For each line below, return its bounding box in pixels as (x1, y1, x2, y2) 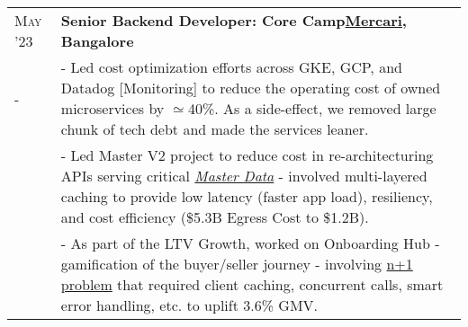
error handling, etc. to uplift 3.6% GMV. (60, 295, 319, 315)
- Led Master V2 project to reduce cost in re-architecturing (60, 145, 434, 165)
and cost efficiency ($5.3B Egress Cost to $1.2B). (60, 207, 369, 227)
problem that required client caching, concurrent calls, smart (60, 274, 444, 295)
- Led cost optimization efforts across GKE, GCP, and (60, 57, 402, 77)
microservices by (60, 98, 165, 119)
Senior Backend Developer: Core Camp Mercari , (60, 10, 407, 31)
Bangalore (60, 31, 134, 51)
